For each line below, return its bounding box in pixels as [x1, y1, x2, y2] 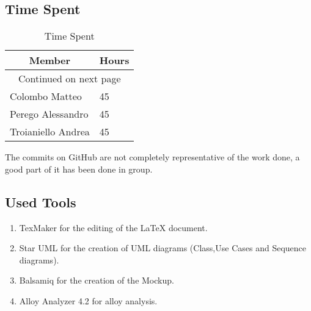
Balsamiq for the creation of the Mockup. [19, 274, 174, 287]
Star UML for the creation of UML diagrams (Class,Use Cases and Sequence [19, 241, 306, 254]
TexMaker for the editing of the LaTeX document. [19, 221, 208, 234]
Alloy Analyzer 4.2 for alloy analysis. [19, 294, 158, 307]
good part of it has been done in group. [5, 162, 153, 175]
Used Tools [5, 192, 76, 211]
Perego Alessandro [10, 107, 89, 121]
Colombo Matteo [10, 89, 82, 104]
